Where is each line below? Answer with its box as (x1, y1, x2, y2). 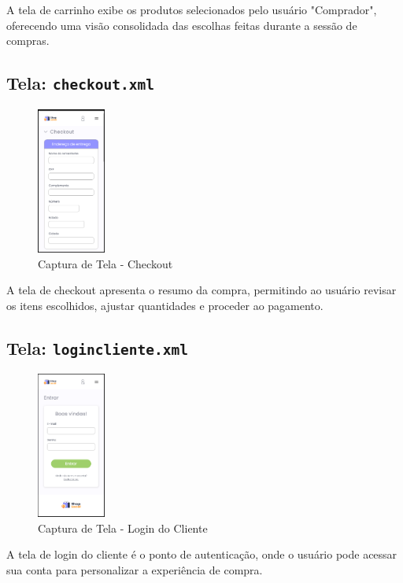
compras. (6, 32, 50, 49)
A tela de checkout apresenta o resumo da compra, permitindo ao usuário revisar (6, 282, 397, 298)
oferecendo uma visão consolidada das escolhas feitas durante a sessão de (6, 17, 357, 33)
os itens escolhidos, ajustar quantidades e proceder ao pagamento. (6, 297, 324, 313)
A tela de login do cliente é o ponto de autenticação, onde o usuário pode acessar (6, 546, 397, 563)
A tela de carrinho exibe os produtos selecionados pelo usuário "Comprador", (6, 2, 377, 17)
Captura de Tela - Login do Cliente (38, 519, 208, 536)
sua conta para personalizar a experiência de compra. (6, 562, 263, 578)
